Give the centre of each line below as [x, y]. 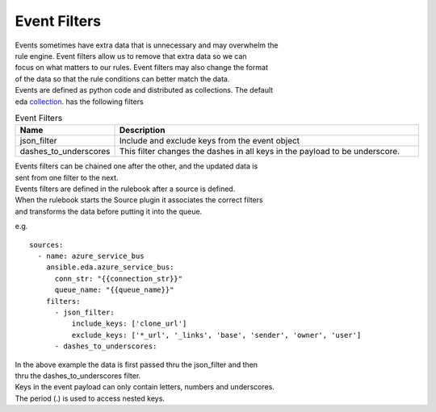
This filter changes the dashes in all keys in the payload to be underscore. [259, 152]
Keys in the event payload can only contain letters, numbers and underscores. [145, 387]
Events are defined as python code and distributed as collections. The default [144, 90]
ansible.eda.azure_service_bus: [110, 267]
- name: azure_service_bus [91, 256]
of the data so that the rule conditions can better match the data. [122, 79]
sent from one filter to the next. [67, 177]
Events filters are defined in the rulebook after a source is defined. [125, 189]
